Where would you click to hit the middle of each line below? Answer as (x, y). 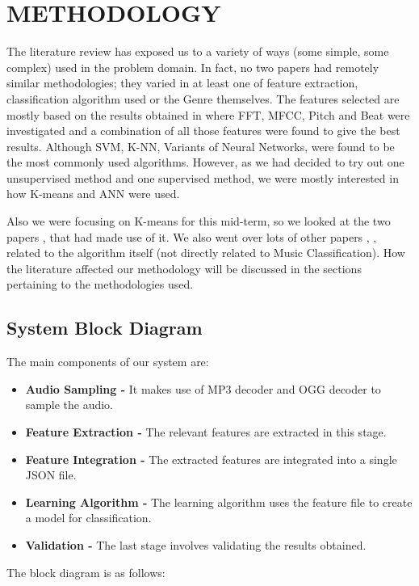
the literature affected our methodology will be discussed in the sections (184, 268)
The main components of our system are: (108, 362)
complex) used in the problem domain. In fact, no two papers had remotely (193, 67)
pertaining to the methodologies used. (100, 284)
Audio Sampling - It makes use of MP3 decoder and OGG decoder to (203, 388)
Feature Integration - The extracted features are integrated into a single (211, 459)
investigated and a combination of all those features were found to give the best (203, 131)
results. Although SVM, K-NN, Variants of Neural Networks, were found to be (201, 146)
